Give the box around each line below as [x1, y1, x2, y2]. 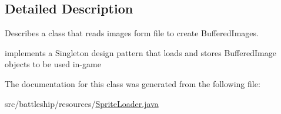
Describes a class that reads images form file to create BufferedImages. [5, 27, 259, 39]
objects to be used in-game [5, 58, 101, 70]
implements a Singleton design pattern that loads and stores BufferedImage [5, 46, 276, 58]
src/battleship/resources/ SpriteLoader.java [5, 97, 159, 109]
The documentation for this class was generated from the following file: [5, 77, 260, 89]
